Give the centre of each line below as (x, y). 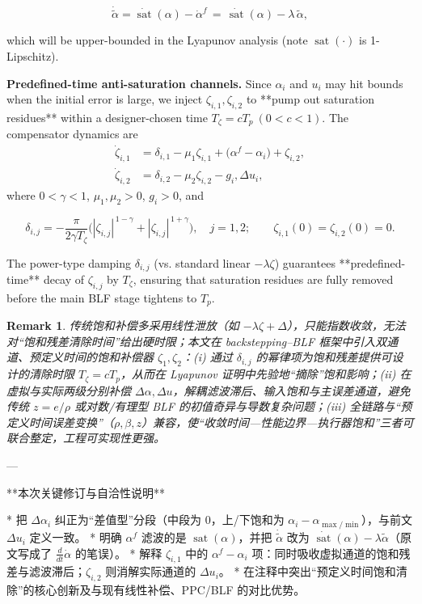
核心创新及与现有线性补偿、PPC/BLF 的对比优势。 (170, 590)
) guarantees (305, 262)
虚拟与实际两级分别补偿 (69, 390)
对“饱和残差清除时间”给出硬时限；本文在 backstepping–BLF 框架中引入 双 (197, 341)
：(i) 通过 (207, 357)
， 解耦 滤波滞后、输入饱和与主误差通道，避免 (291, 390)
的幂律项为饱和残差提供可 (324, 357)
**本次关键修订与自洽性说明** (86, 492)
